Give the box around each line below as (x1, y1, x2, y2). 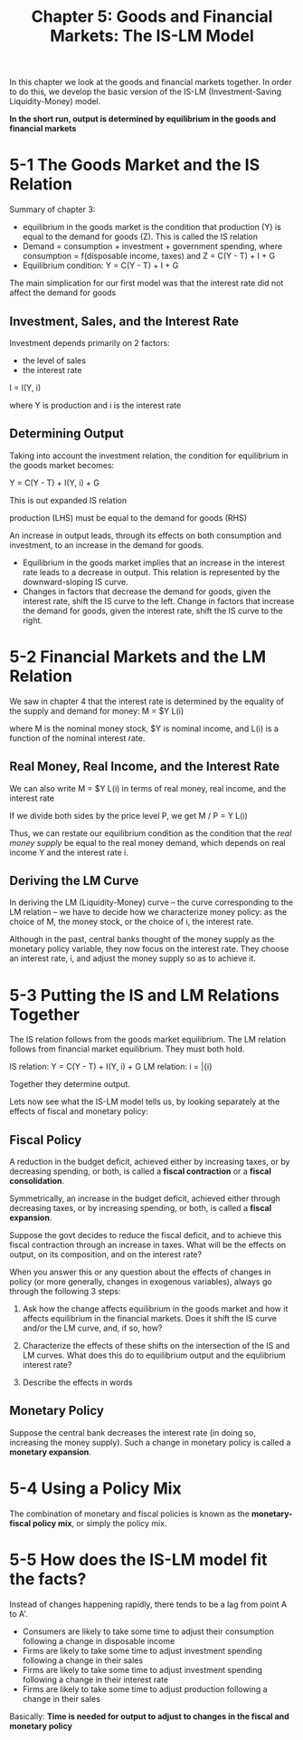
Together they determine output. (9, 1079, 131, 1090)
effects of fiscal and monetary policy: (9, 1106, 149, 1117)
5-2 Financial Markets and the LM (9, 646, 267, 667)
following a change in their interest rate (22, 1674, 169, 1685)
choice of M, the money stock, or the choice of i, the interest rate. (9, 917, 254, 928)
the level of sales (22, 355, 86, 366)
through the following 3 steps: (9, 1286, 121, 1297)
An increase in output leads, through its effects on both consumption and (9, 530, 282, 541)
